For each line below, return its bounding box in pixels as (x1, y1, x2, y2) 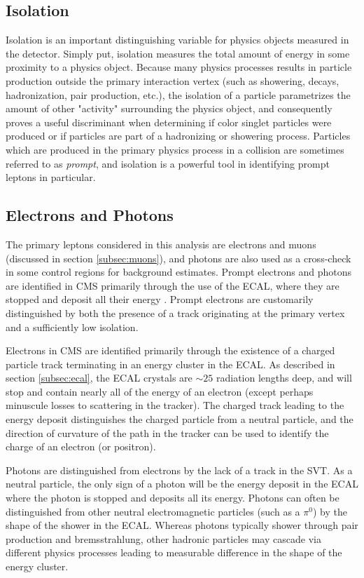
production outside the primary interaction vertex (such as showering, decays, (6, 73, 339, 88)
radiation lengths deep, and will (216, 370, 352, 385)
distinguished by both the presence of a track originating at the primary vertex (6, 305, 345, 320)
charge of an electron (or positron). (6, 439, 156, 454)
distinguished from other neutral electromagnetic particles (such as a (6, 504, 300, 518)
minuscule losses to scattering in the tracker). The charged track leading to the (6, 398, 344, 412)
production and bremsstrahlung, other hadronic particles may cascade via (6, 531, 321, 546)
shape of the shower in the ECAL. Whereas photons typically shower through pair (6, 518, 358, 532)
